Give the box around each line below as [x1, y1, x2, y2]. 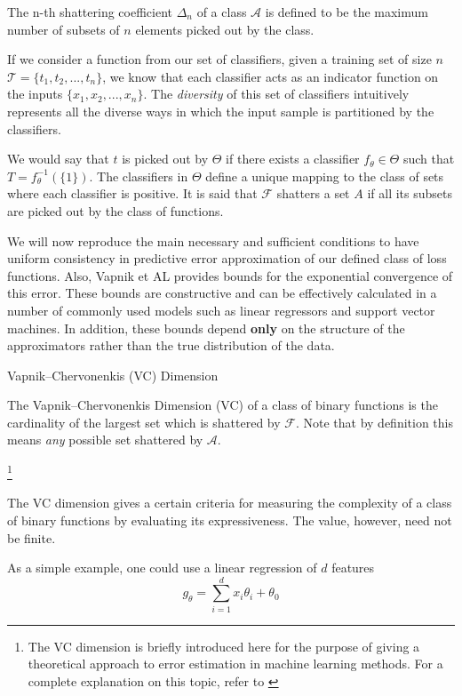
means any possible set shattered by [7, 430, 203, 449]
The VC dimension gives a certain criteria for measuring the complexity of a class [7, 493, 452, 512]
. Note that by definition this [295, 412, 453, 431]
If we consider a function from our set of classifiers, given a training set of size [7, 50, 432, 68]
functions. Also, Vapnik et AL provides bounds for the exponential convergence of [7, 266, 453, 284]
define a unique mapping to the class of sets [205, 166, 444, 185]
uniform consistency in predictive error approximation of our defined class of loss [7, 249, 447, 268]
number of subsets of [7, 20, 120, 38]
